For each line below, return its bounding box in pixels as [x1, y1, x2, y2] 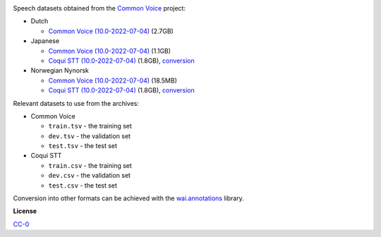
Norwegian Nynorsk [30, 66, 90, 75]
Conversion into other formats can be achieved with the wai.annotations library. [13, 194, 245, 202]
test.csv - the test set [48, 181, 118, 190]
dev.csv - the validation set [48, 171, 131, 180]
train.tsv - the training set [48, 122, 132, 130]
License [13, 207, 37, 215]
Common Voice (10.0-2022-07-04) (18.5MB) [48, 76, 178, 85]
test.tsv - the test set [48, 142, 118, 150]
